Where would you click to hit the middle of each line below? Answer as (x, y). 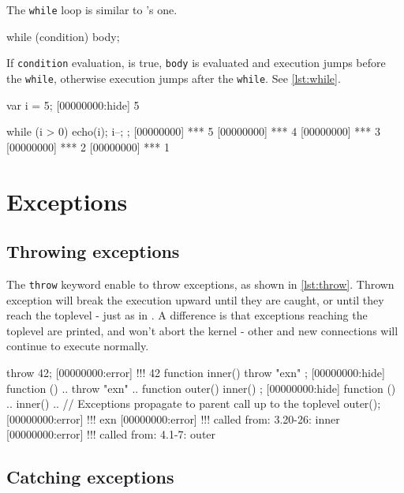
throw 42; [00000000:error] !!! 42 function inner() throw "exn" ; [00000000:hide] (196, 372)
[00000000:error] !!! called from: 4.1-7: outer (111, 434)
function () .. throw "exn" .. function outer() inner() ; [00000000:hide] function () (201, 388)
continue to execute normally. (78, 346)
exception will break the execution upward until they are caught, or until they (195, 299)
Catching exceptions (90, 477)
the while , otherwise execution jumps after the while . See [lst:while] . (174, 78)
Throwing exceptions (93, 251)
